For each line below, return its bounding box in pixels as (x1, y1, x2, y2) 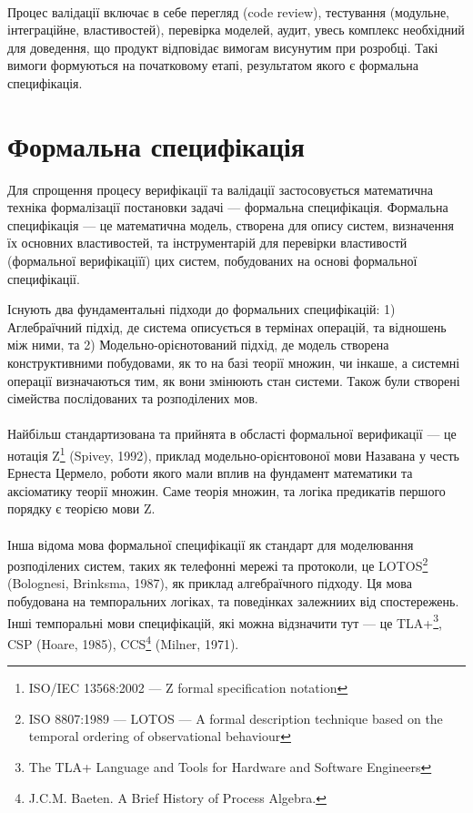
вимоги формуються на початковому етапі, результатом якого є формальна (7, 56, 418, 75)
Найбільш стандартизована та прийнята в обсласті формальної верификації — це (7, 424, 457, 443)
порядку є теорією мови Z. (7, 499, 156, 518)
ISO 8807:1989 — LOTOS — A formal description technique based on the (28, 708, 443, 727)
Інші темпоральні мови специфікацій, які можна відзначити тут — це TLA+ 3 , (7, 610, 443, 632)
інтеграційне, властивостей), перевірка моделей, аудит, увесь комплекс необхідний (7, 20, 465, 39)
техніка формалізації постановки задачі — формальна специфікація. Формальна (7, 198, 448, 217)
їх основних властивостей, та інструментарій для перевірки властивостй (7, 233, 408, 252)
